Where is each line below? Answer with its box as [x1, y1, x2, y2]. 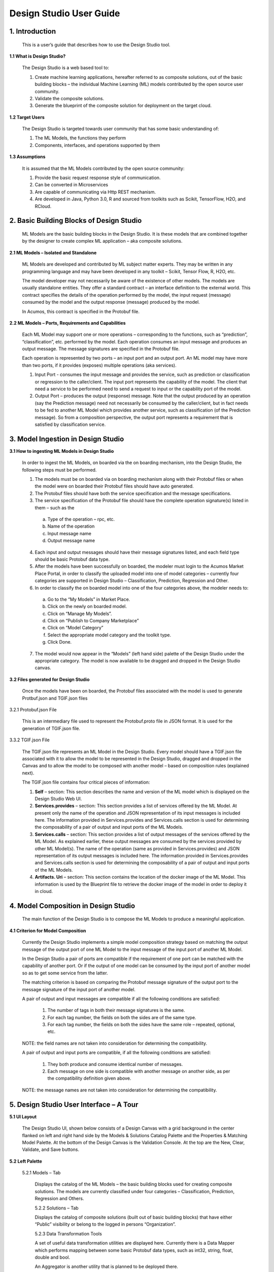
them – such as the [35, 504, 75, 511]
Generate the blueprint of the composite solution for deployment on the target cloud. [35, 102, 212, 109]
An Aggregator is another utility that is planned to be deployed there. [35, 1263, 179, 1269]
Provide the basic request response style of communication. [35, 175, 161, 181]
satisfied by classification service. [35, 421, 106, 427]
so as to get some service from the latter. [22, 970, 109, 976]
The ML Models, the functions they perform [35, 135, 126, 141]
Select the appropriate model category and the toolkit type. [47, 631, 172, 638]
